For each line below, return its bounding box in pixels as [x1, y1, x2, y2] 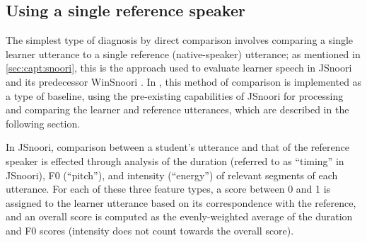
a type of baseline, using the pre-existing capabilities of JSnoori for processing [6, 88, 344, 103]
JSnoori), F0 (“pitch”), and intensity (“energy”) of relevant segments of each [6, 167, 338, 182]
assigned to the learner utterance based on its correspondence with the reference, [6, 195, 356, 210]
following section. [6, 115, 81, 130]
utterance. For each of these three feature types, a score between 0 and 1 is [6, 181, 331, 196]
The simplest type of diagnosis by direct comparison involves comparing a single [6, 33, 354, 47]
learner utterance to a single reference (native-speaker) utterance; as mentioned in [6, 46, 361, 61]
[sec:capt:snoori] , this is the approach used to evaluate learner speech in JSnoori [6, 60, 352, 75]
